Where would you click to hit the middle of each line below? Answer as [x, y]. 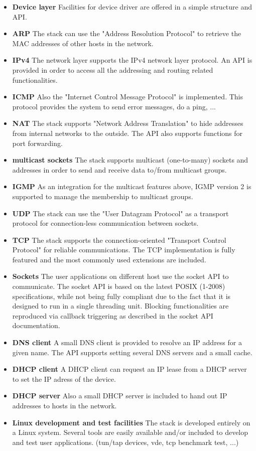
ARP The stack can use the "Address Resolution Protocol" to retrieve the [127, 33]
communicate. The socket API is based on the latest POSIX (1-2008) [119, 286]
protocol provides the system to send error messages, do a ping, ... [114, 106]
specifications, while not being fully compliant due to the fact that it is [121, 296]
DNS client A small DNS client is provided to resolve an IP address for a [127, 342]
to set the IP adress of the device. [64, 379]
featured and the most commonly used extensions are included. [109, 259]
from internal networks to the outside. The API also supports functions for [127, 133]
